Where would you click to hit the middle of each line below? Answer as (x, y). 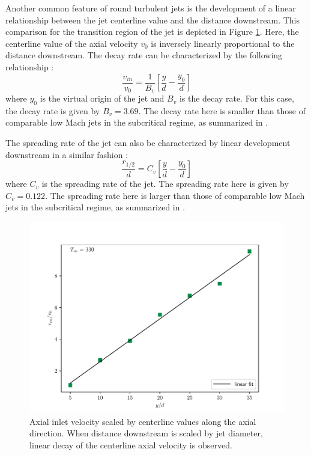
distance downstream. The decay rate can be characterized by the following (144, 55)
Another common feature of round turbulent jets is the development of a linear (151, 8)
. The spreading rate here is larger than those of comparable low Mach (175, 195)
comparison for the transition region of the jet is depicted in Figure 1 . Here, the (152, 32)
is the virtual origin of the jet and (102, 98)
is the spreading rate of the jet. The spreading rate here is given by (165, 184)
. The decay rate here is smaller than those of (222, 110)
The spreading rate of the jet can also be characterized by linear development (148, 143)
